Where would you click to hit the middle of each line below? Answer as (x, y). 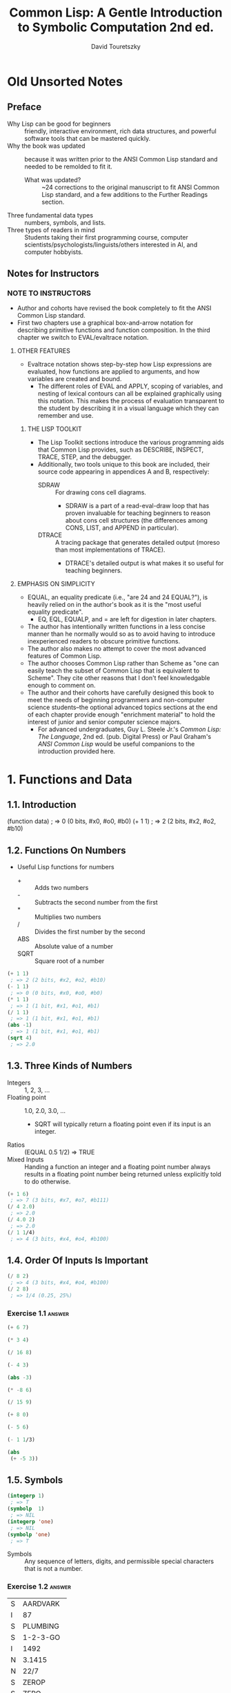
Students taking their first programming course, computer (106, 237)
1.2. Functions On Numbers (67, 850)
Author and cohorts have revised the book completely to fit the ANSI (114, 308)
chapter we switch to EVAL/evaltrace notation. (83, 338)
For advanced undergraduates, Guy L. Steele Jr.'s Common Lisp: (130, 729)
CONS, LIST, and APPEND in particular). (122, 528)
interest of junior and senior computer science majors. (104, 722)
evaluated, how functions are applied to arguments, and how (113, 371)
